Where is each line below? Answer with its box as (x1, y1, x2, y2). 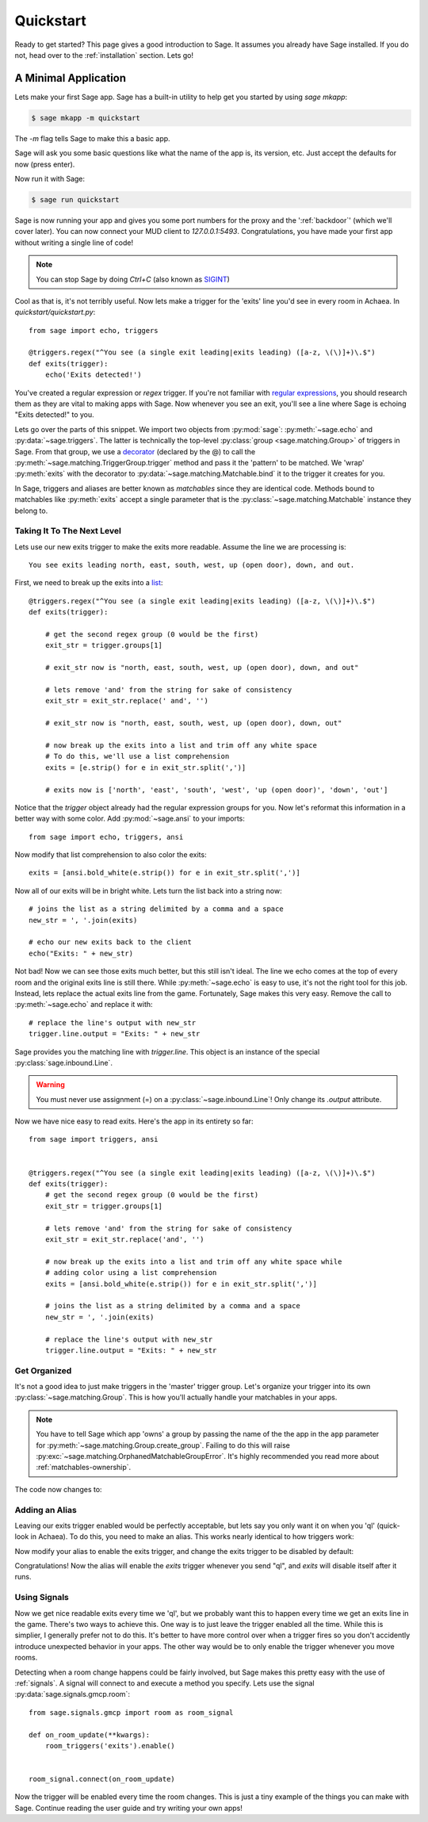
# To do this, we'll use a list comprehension (44, 752, 230, 761)
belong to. (14, 506, 48, 515)
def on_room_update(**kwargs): (29, 1730, 151, 1740)
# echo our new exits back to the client (29, 938, 192, 947)
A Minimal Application (14, 71, 127, 85)
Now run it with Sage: (14, 174, 86, 183)
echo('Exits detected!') (44, 370, 142, 380)
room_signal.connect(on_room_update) (29, 1774, 176, 1784)
